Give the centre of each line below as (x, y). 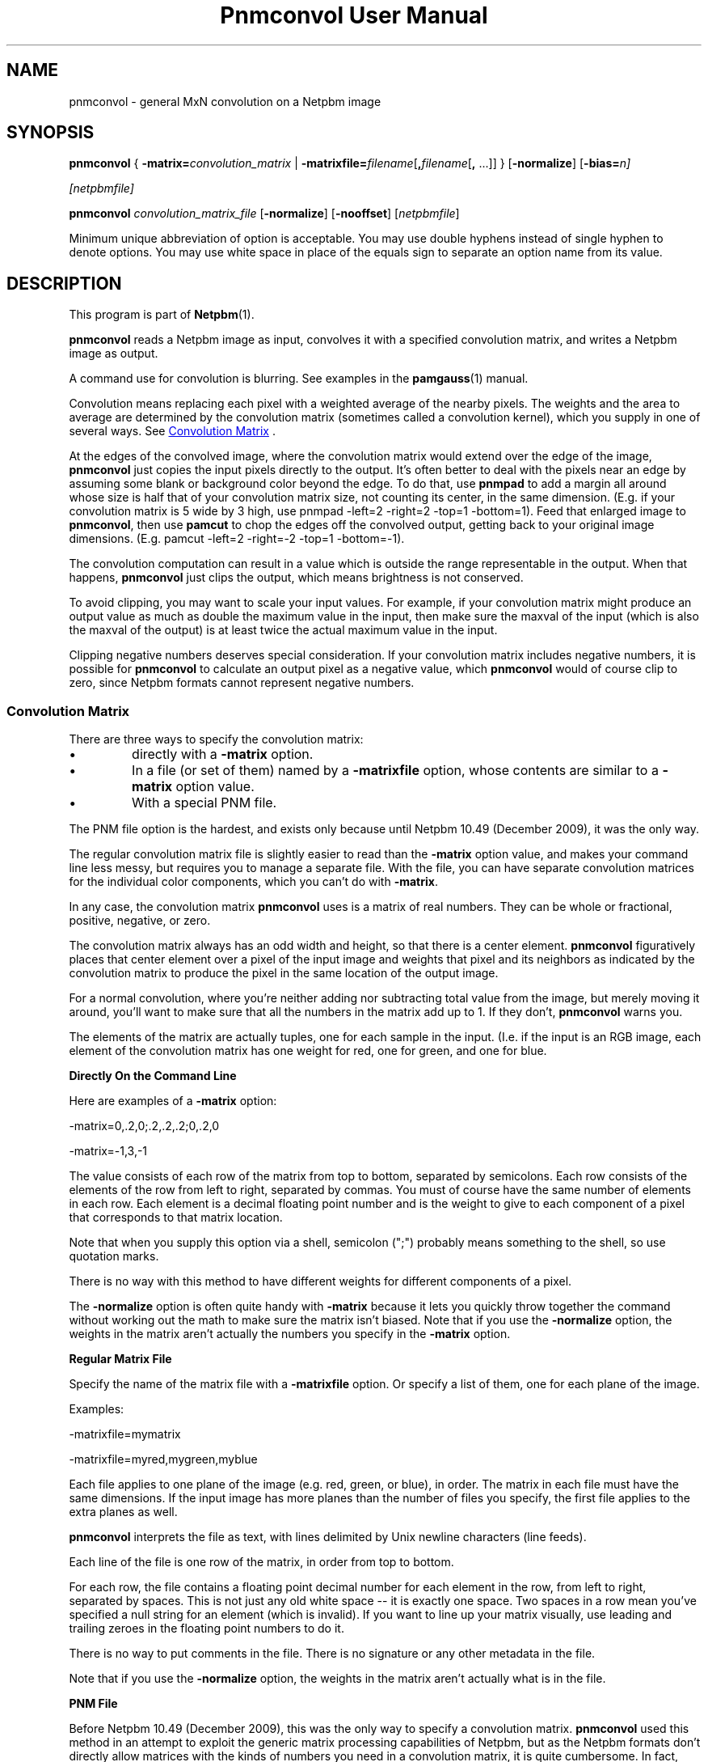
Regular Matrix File (120, 1359)
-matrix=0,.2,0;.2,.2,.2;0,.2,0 (144, 1126)
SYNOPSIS (51, 133)
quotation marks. (114, 1256)
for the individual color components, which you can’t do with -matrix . (253, 882)
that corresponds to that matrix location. (176, 1218)
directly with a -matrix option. (223, 754)
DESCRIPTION (64, 283)
